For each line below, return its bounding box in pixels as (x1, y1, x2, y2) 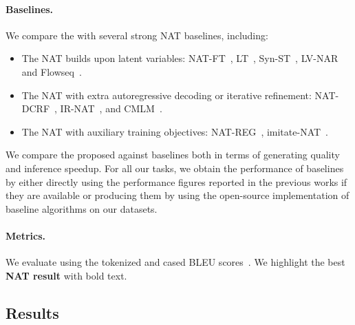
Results (6, 302, 59, 323)
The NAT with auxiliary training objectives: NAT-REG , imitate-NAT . (21, 124, 328, 138)
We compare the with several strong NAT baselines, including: (6, 28, 268, 42)
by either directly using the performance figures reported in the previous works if (6, 174, 347, 189)
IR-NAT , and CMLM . (60, 101, 162, 116)
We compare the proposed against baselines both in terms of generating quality (6, 147, 340, 162)
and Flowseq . (21, 64, 82, 78)
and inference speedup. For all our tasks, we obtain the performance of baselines (6, 160, 344, 175)
